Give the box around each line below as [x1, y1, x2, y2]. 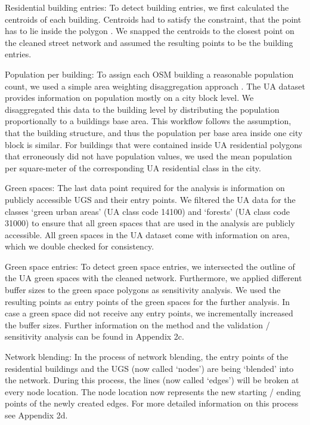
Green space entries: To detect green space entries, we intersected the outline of [5, 260, 295, 272]
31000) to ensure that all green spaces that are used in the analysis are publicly [5, 217, 295, 229]
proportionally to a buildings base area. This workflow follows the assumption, [5, 115, 292, 127]
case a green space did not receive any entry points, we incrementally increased [5, 307, 293, 319]
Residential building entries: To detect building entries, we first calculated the [5, 1, 289, 13]
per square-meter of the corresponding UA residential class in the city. [5, 161, 261, 174]
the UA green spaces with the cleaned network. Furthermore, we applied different [5, 272, 302, 284]
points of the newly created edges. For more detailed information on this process [5, 397, 299, 409]
